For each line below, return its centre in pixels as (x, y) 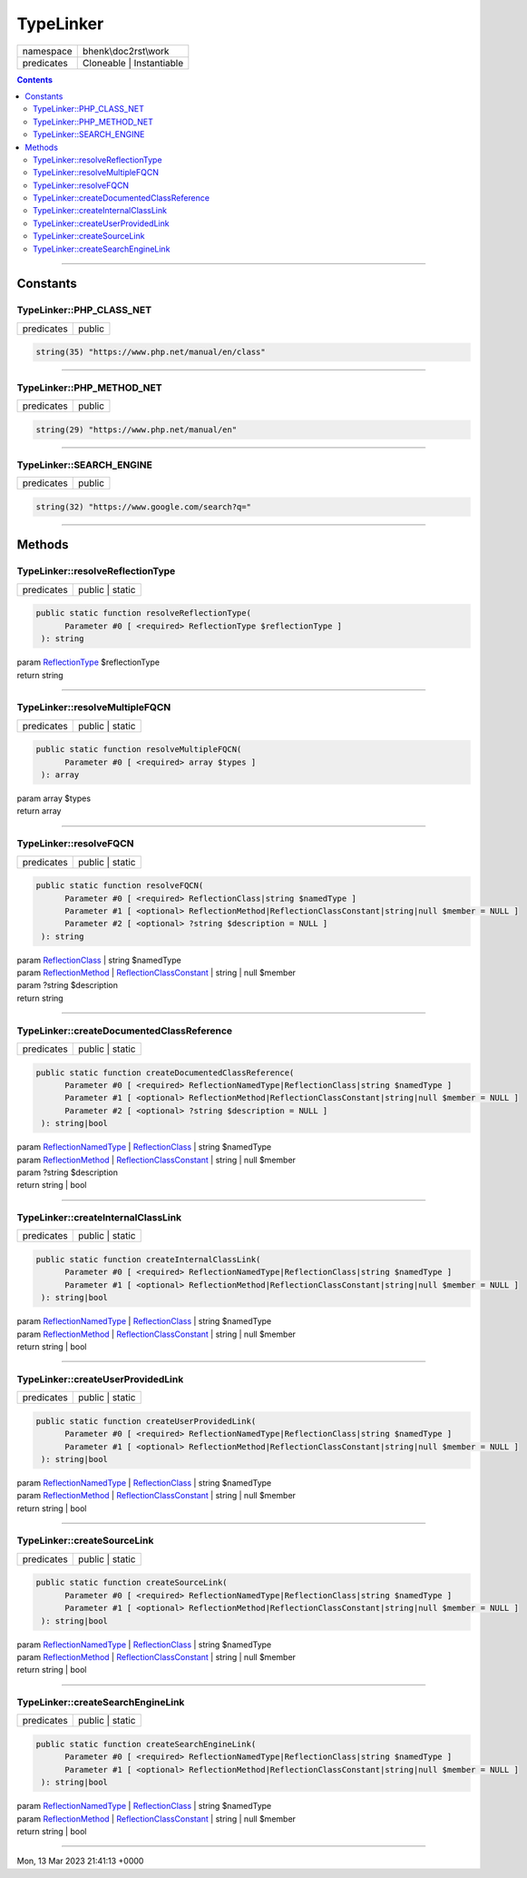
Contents (35, 79)
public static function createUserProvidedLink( (146, 1421)
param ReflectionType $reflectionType (88, 662)
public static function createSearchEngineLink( (146, 1745)
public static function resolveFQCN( (120, 886)
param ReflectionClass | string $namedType (99, 960)
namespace (47, 51)
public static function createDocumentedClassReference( (165, 1072)
